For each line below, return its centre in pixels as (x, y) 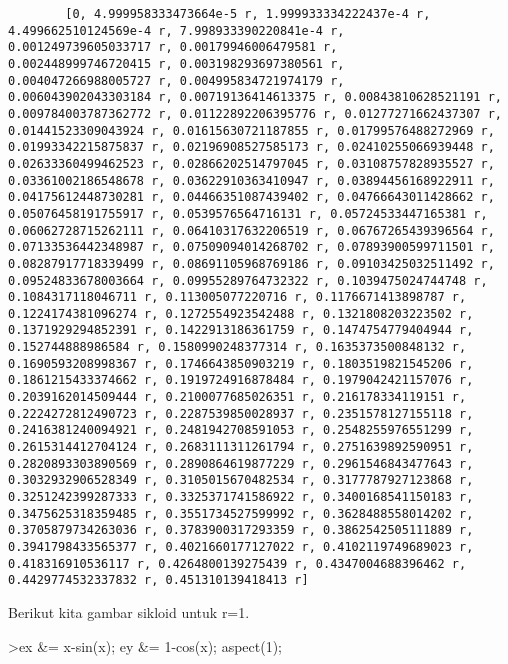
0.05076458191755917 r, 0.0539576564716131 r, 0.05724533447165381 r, (248, 213)
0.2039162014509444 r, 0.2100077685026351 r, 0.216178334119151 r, (237, 397)
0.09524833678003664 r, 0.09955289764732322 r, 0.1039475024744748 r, (248, 280)
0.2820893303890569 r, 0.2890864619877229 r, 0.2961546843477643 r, (241, 463)
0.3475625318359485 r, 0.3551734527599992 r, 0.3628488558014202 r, (241, 513)
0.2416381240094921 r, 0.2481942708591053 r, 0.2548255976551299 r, (241, 430)
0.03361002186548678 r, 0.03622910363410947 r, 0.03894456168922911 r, (251, 180)
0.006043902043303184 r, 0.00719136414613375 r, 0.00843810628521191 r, (255, 97)
